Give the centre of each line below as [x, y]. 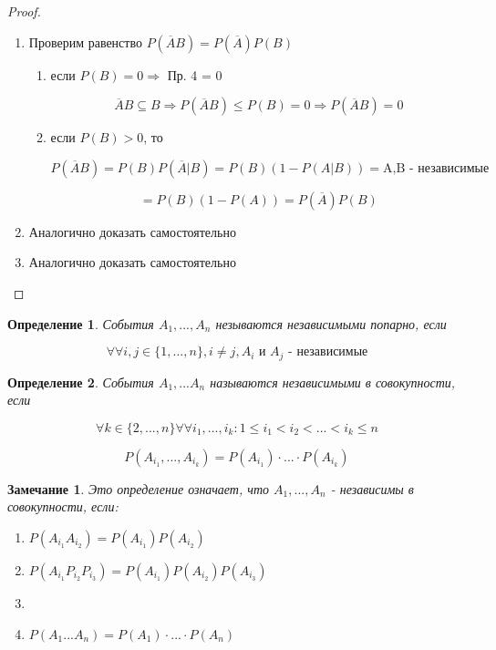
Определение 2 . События [81, 382]
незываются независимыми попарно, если [331, 323]
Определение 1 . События [81, 323]
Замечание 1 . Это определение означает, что [139, 488]
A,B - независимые [436, 168]
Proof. [24, 11]
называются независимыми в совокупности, [333, 382]
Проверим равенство [85, 41]
